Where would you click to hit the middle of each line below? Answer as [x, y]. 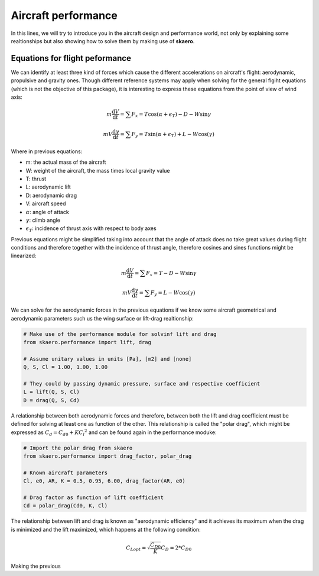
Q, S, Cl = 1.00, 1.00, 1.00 [66, 367]
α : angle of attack [47, 212]
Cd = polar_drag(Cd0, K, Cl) [66, 506]
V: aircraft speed [46, 203]
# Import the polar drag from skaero [78, 448]
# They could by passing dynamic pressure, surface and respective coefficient [142, 384]
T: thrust [36, 179]
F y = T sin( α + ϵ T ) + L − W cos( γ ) [173, 135]
